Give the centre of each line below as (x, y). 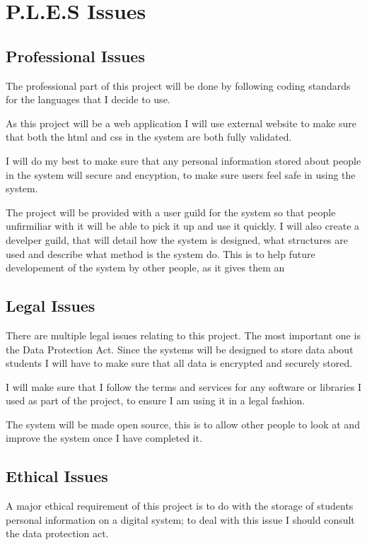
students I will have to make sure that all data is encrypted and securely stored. (179, 363)
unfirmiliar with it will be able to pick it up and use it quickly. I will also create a (183, 226)
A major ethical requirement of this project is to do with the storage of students (180, 506)
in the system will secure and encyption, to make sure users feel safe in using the (181, 174)
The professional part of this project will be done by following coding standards (178, 85)
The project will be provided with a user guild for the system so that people (171, 212)
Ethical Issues (57, 476)
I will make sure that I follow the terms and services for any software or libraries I (184, 386)
